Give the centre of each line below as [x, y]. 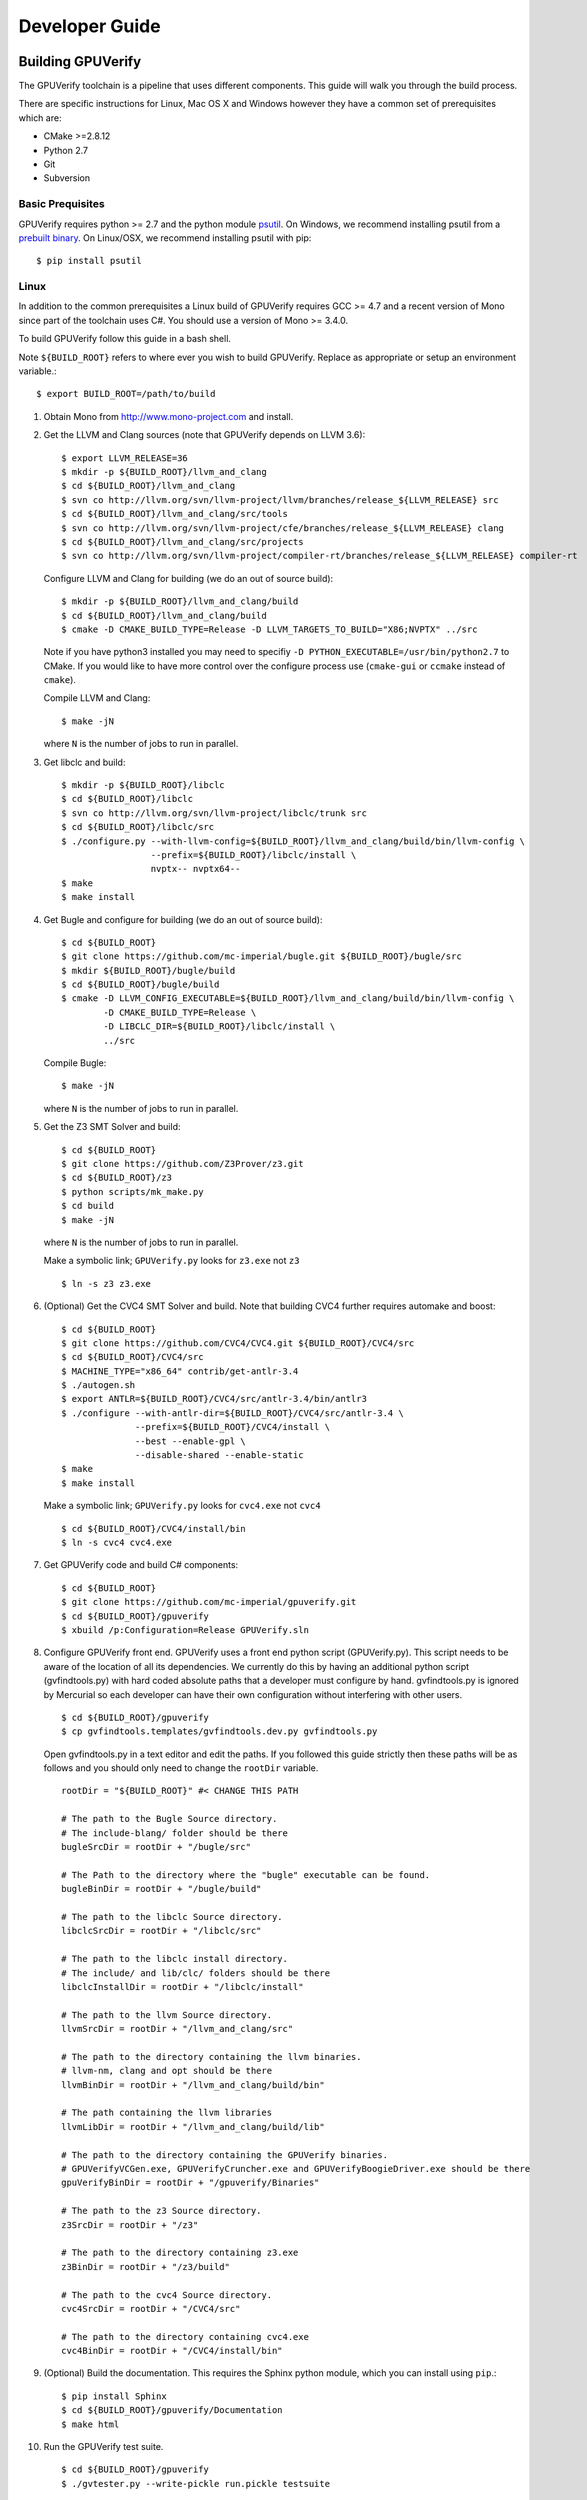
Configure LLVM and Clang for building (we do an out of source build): [188, 578]
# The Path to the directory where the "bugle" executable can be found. [246, 1874]
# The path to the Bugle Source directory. [169, 1819]
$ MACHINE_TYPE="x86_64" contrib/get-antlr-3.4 [180, 1371]
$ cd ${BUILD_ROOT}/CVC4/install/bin [154, 1528]
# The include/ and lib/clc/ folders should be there [195, 1973]
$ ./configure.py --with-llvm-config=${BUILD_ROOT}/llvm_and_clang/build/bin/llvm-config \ [293, 841]
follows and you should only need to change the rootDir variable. [181, 1768]
